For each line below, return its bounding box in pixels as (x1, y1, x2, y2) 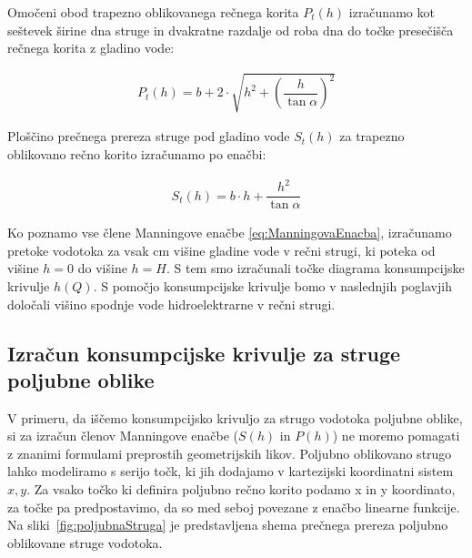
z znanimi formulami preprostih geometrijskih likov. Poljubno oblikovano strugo (7, 443, 452, 462)
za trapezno (339, 127, 405, 146)
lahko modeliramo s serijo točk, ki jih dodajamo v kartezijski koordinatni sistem (7, 462, 454, 481)
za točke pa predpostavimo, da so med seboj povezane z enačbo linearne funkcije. (7, 497, 460, 516)
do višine (77, 259, 127, 278)
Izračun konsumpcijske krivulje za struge (7, 339, 401, 367)
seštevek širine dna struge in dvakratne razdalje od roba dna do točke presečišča (7, 20, 454, 39)
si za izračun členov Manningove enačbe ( (7, 426, 239, 445)
